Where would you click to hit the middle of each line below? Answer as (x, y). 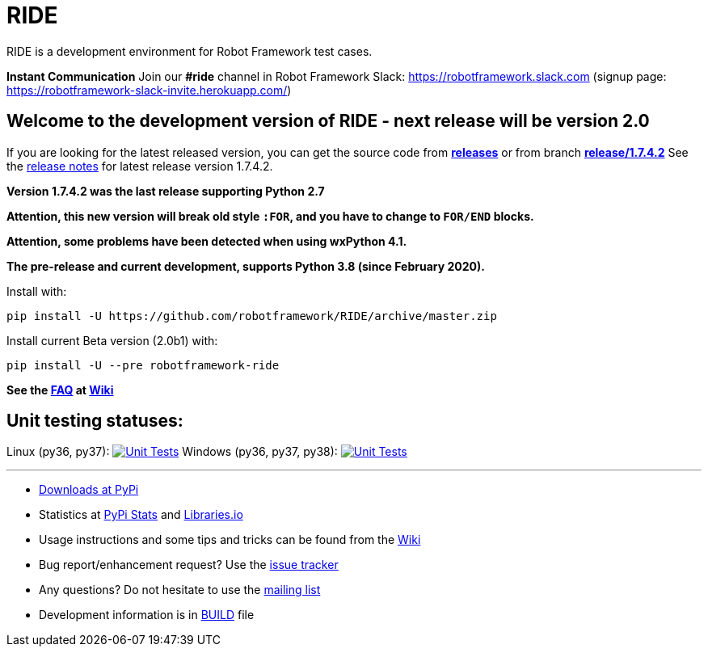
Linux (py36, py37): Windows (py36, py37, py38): (172, 452)
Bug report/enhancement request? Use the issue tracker (189, 565)
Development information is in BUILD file (147, 615)
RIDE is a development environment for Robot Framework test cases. (190, 51)
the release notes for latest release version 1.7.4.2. (140, 166)
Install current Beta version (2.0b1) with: (112, 340)
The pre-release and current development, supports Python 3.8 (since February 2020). (246, 266)
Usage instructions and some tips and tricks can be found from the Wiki (230, 540)
